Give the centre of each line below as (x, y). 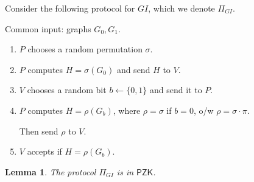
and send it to (176, 90)
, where (127, 110)
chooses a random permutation (85, 49)
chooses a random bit (67, 90)
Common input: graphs (48, 28)
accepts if (44, 151)
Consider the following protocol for (70, 8)
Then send (39, 131)
